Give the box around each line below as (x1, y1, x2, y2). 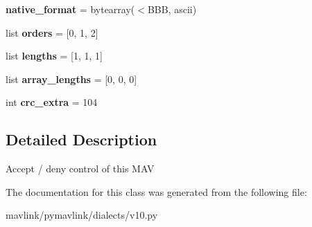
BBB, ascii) (147, 2, 197, 16)
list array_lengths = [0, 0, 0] (6, 71, 137, 86)
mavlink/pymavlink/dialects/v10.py (6, 208, 158, 222)
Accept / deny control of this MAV (6, 161, 155, 176)
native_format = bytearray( (6, 2, 135, 16)
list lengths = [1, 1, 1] (6, 48, 103, 63)
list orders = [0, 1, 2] (6, 25, 98, 39)
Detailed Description (6, 129, 157, 150)
